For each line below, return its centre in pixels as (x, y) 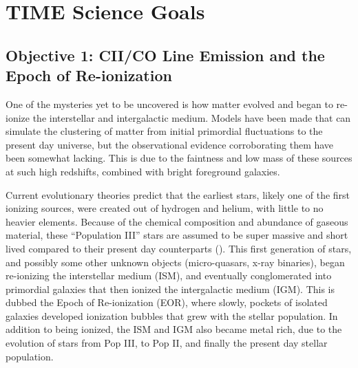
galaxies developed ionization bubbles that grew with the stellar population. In (172, 315)
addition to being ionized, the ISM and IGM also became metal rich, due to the (174, 329)
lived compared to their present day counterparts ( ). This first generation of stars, (179, 248)
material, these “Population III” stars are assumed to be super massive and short (177, 235)
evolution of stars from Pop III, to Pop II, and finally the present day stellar (167, 343)
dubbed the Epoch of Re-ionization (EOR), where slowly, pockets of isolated (167, 302)
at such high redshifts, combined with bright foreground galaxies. (143, 171)
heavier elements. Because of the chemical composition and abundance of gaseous (177, 221)
